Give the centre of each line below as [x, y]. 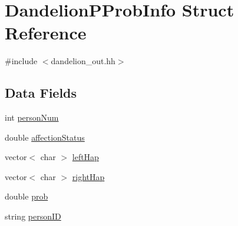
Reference [46, 33]
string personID [33, 216]
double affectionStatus [45, 137]
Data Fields [41, 93]
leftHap [85, 157]
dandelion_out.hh [83, 61]
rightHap [88, 176]
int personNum [32, 117]
